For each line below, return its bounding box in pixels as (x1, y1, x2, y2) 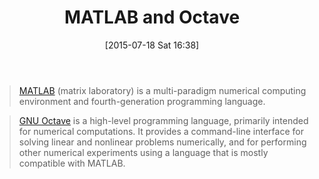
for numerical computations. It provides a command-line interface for (18, 125, 304, 137)
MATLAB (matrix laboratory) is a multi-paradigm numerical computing (18, 84, 307, 96)
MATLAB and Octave (63, 6, 241, 29)
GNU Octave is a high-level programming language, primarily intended (18, 114, 309, 126)
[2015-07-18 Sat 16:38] (104, 39, 200, 51)
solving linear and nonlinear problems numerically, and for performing (18, 136, 307, 148)
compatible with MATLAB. (18, 157, 126, 169)
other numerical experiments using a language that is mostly (18, 146, 269, 158)
